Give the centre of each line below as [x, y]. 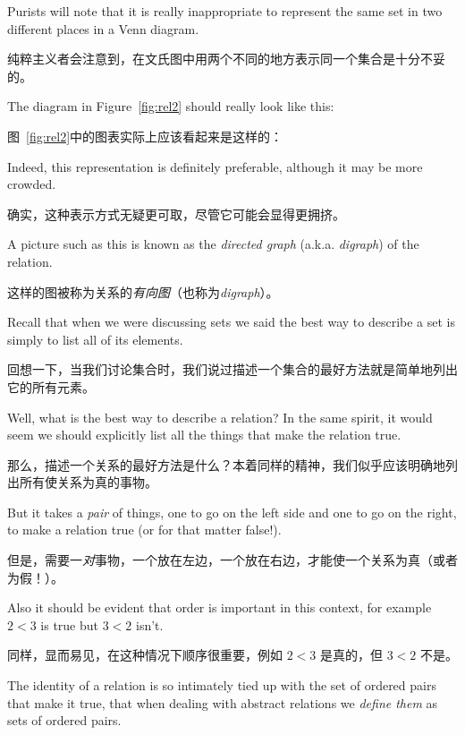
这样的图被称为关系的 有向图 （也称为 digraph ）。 [143, 291]
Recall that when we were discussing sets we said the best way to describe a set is [232, 322]
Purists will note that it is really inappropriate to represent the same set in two [225, 11]
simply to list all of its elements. [95, 339]
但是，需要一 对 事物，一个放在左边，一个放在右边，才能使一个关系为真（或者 [232, 560]
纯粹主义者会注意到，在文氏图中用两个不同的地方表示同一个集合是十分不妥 [226, 59]
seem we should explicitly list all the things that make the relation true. [204, 435]
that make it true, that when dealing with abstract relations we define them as [223, 702]
